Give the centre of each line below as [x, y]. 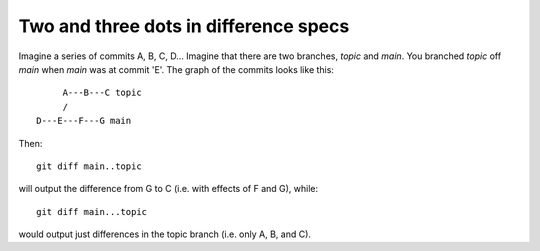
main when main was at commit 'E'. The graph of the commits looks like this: [176, 69]
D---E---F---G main [84, 121]
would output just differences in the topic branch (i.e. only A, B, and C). [165, 234]
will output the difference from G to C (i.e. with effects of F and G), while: [168, 189]
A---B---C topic [102, 93]
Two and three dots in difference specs [184, 26]
